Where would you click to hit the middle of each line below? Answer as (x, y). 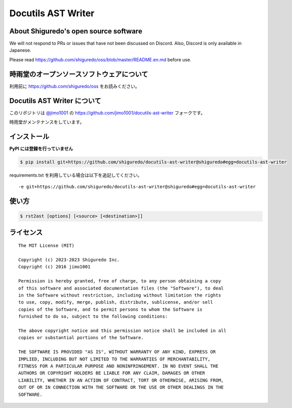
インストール (29, 136)
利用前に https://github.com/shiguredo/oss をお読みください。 (75, 86)
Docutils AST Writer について (55, 100)
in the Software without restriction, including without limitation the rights (120, 295)
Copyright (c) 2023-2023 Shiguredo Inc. (69, 260)
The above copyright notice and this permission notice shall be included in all (122, 331)
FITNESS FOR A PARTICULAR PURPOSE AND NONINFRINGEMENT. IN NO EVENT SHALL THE (118, 366)
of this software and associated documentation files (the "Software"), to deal (121, 288)
